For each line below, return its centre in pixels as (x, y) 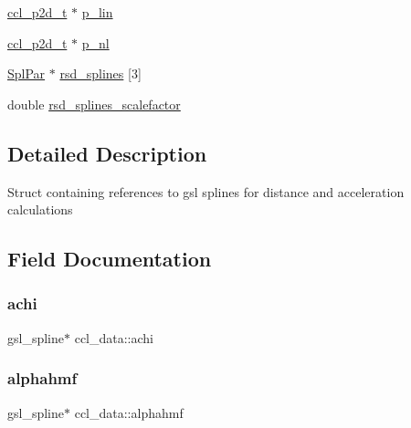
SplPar (26, 73)
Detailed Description (107, 153)
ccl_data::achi (114, 337)
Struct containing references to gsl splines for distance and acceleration (206, 191)
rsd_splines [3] (100, 73)
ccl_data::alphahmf (129, 412)
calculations (40, 209)
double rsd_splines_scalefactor (94, 104)
